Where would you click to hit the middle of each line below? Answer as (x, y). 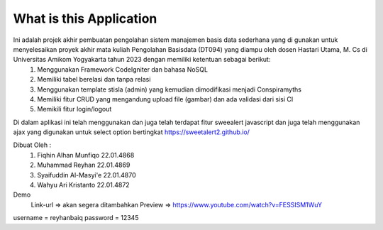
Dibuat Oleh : (32, 145)
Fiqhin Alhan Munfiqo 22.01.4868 (86, 155)
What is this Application (85, 18)
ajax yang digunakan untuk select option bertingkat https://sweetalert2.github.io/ (131, 132)
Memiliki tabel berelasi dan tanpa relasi (94, 80)
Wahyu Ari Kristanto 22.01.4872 (84, 185)
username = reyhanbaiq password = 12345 (76, 218)
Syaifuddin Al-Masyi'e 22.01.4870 (87, 175)
